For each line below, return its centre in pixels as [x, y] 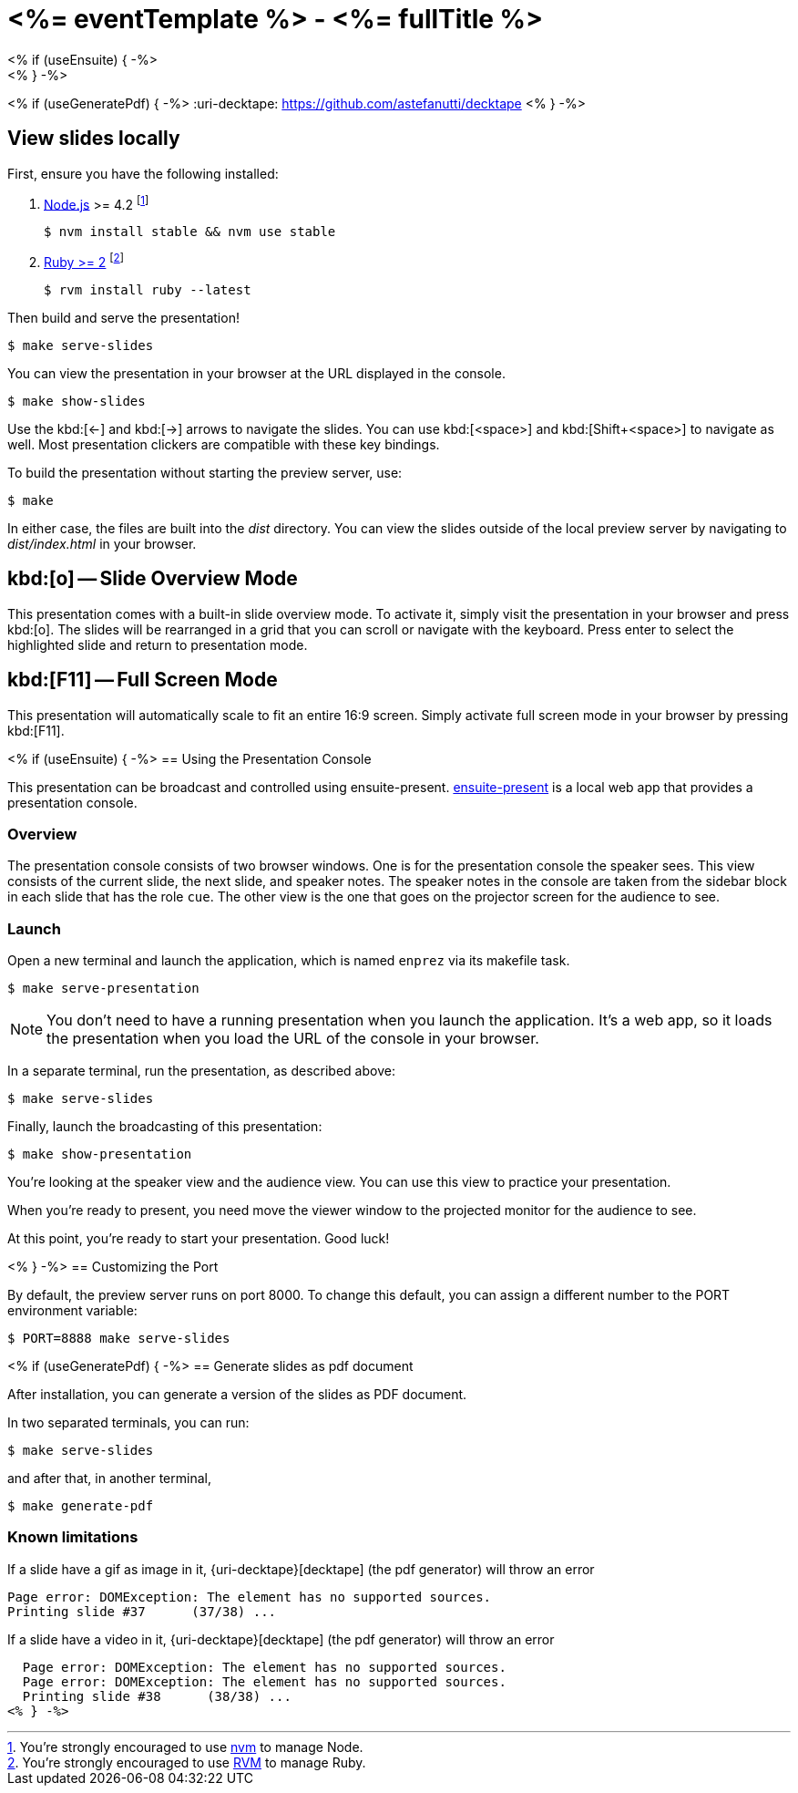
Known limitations [73, 1537]
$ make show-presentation [100, 1154]
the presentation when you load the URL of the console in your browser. [293, 1039]
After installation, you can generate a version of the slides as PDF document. [237, 1395]
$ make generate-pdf [81, 1506]
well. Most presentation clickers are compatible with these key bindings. [224, 444]
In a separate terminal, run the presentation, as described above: [201, 1071]
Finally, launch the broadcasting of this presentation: [165, 1127]
